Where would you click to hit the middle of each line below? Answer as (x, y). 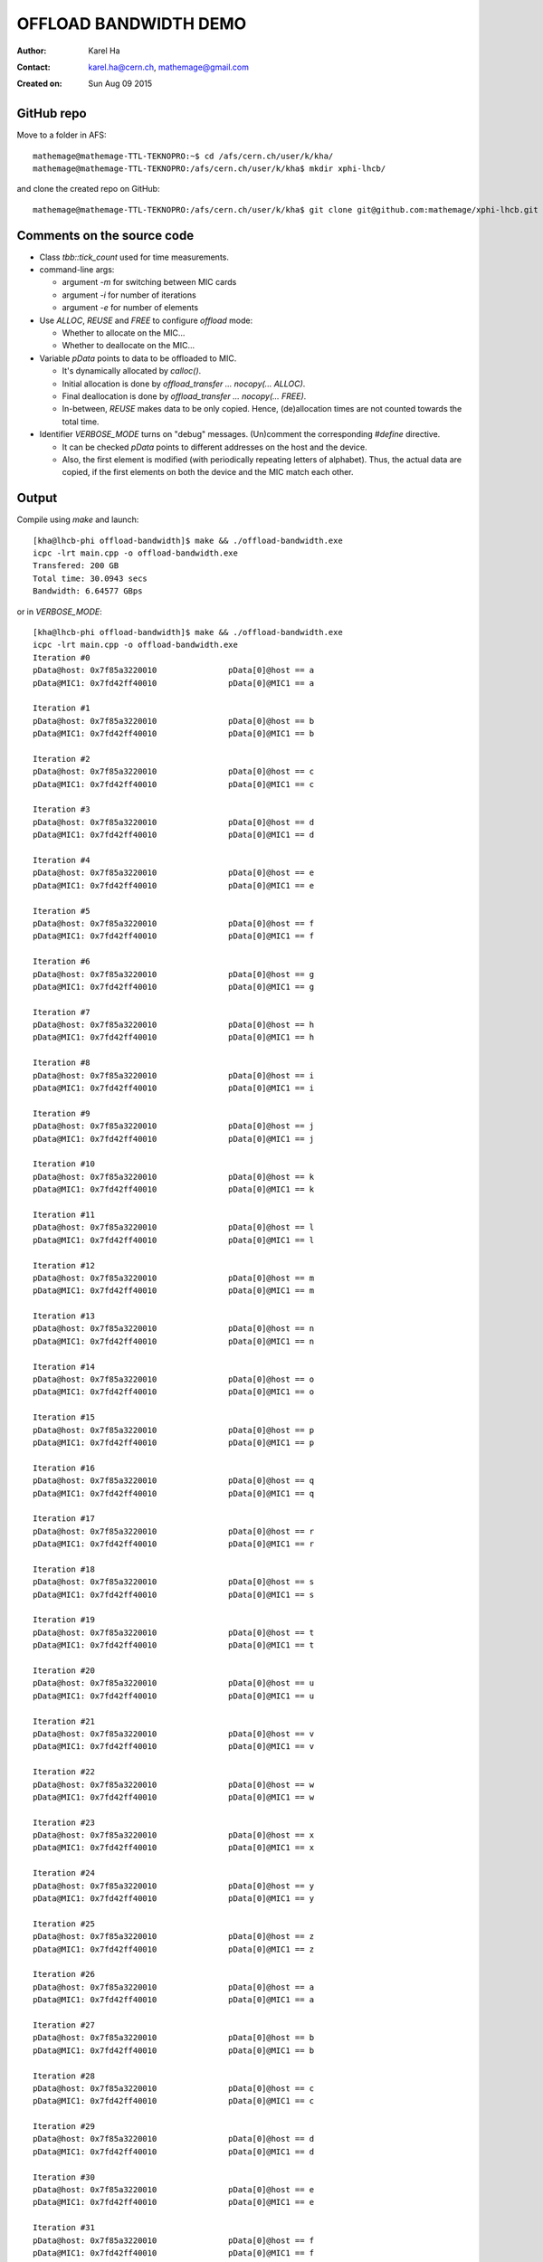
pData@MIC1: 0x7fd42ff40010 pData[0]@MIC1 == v (174, 1747)
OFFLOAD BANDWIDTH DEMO (132, 24)
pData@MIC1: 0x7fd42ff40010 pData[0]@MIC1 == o (174, 1392)
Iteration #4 (62, 860)
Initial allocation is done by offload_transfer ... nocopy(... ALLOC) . (184, 384)
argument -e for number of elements (130, 308)
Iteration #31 (64, 2228)
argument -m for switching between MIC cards (149, 282)
